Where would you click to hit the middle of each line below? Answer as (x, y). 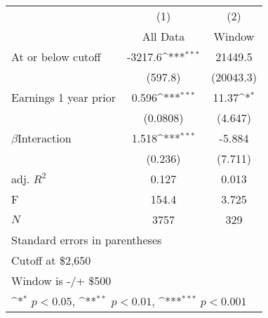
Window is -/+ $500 (61, 280)
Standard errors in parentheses (87, 240)
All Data (163, 36)
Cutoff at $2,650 (51, 260)
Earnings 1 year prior (63, 97)
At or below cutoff (56, 57)
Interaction (45, 138)
